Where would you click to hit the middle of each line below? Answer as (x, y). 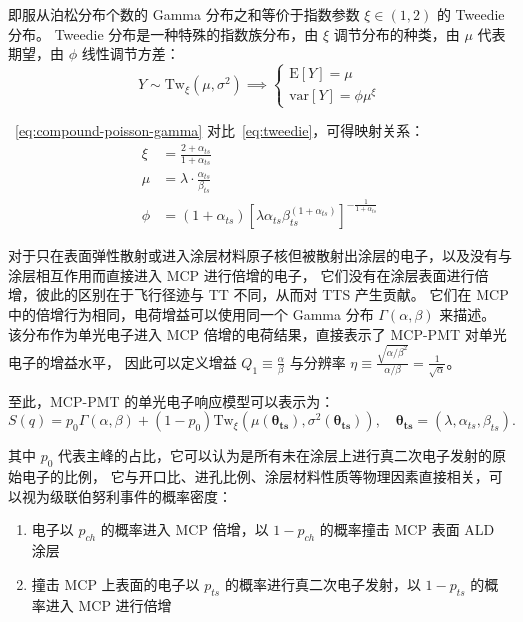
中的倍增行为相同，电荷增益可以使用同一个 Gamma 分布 (191, 313)
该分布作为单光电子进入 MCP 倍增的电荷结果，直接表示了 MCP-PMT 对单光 (257, 333)
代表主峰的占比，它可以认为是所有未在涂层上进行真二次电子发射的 (275, 455)
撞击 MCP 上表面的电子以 (115, 583)
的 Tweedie (470, 14)
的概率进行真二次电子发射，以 (322, 583)
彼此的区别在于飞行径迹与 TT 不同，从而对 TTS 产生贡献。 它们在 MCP (272, 294)
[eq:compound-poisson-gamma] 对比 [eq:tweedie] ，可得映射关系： (220, 130)
